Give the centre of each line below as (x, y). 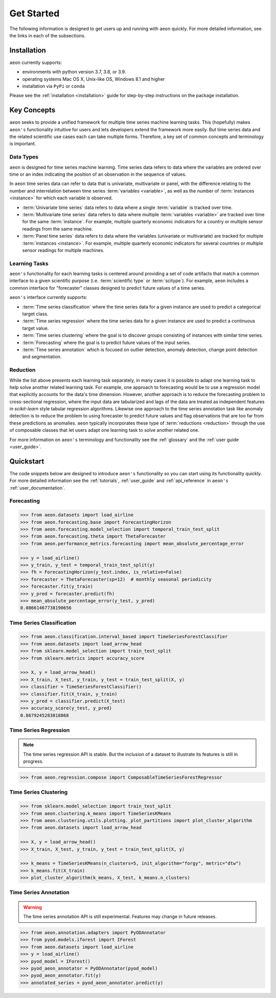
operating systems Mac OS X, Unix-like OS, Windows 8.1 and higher (94, 79)
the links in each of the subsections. (48, 35)
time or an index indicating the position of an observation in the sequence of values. (98, 174)
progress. (33, 761)
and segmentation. (42, 357)
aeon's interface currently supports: (48, 297)
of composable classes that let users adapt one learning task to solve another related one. (104, 430)
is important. (23, 144)
